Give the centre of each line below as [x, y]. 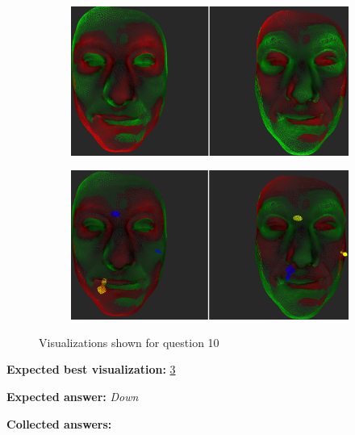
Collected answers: [59, 423]
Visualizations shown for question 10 [129, 342]
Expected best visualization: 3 [91, 369]
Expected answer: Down [73, 396]
